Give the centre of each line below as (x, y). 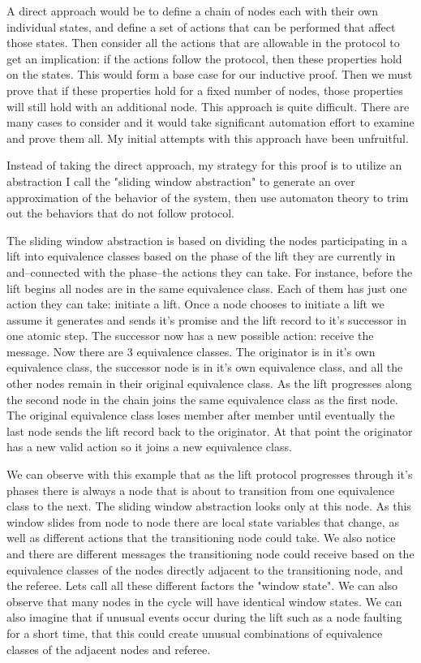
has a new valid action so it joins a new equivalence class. (149, 447)
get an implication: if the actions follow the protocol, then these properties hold (204, 58)
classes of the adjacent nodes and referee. (109, 649)
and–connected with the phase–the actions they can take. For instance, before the (210, 271)
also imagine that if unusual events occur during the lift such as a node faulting (204, 617)
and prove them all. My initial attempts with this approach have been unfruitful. (208, 138)
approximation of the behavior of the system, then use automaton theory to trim (208, 197)
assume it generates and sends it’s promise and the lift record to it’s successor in (206, 319)
